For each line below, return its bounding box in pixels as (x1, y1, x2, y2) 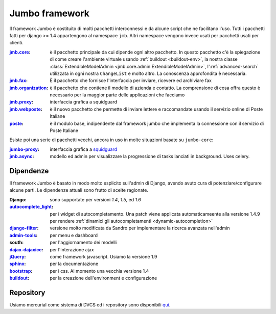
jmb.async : (9, 153, 34, 160)
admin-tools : (9, 232, 38, 238)
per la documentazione (50, 260, 99, 267)
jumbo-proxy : (9, 146, 39, 152)
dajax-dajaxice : (9, 246, 43, 252)
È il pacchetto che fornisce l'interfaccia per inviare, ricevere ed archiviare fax (50, 77, 212, 84)
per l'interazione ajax (50, 246, 94, 252)
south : (9, 240, 24, 246)
